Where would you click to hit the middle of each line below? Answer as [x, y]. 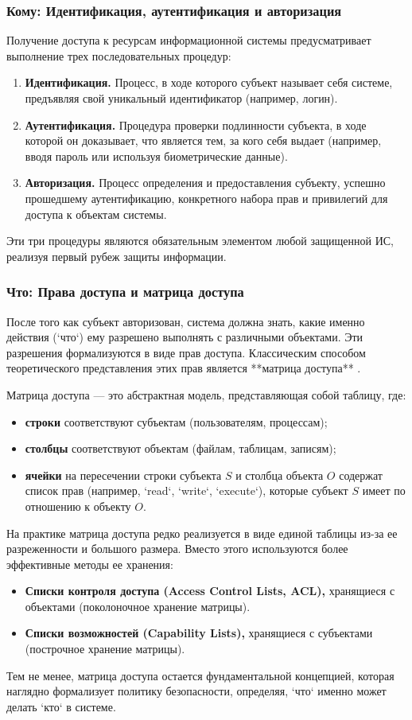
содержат [361, 475]
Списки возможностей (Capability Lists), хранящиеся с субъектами [199, 633]
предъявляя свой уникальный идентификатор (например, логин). [181, 98]
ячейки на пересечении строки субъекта [123, 475]
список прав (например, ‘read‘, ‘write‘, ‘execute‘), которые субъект [187, 490]
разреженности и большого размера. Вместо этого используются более [177, 549]
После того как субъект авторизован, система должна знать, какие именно [186, 321]
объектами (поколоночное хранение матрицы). [138, 606]
